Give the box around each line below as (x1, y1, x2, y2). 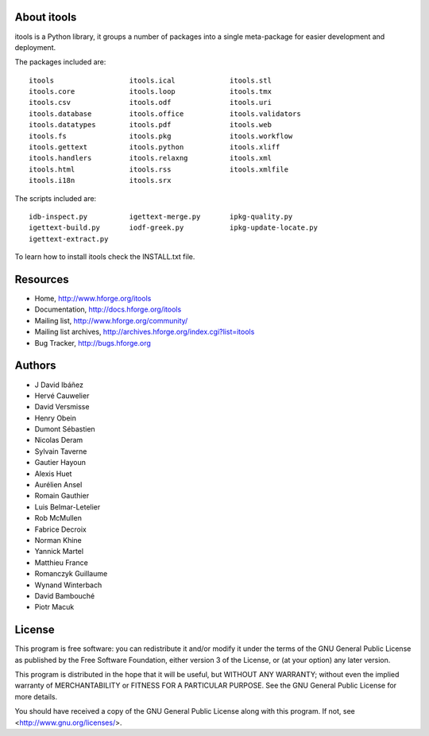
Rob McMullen (34, 513, 83, 523)
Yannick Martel (34, 547, 83, 556)
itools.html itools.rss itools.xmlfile (29, 165, 289, 174)
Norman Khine (34, 536, 83, 544)
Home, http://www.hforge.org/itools (34, 294, 152, 304)
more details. (14, 691, 58, 701)
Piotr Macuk (34, 602, 75, 612)
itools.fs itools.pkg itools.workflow (29, 131, 293, 141)
